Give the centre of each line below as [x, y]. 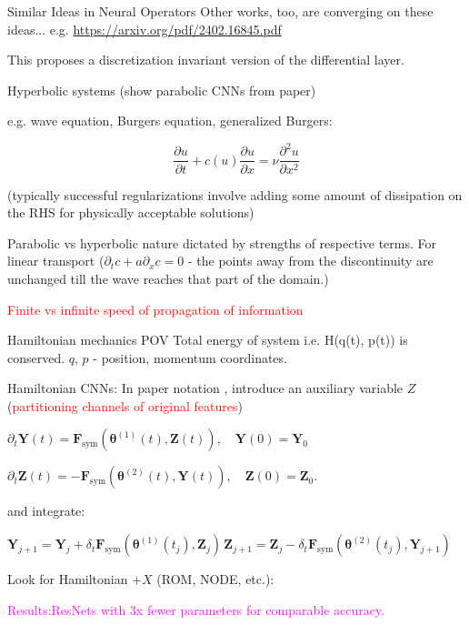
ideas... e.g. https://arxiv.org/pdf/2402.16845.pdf [145, 29]
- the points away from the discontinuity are [310, 261]
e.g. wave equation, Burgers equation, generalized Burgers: [170, 121]
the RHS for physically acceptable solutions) [131, 212]
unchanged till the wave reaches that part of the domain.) [168, 278]
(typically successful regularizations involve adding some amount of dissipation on [235, 194]
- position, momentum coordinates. [190, 357]
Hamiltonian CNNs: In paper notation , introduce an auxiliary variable [205, 388]
